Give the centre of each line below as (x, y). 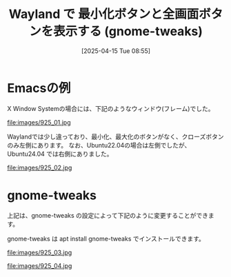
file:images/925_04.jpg (40, 265)
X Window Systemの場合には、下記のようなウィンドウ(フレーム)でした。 (111, 108)
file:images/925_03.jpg (40, 252)
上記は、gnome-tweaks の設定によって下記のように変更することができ (108, 215)
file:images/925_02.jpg (40, 167)
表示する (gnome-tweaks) (128, 31)
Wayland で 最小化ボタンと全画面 (104, 14)
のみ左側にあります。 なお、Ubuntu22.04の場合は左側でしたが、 (99, 145)
